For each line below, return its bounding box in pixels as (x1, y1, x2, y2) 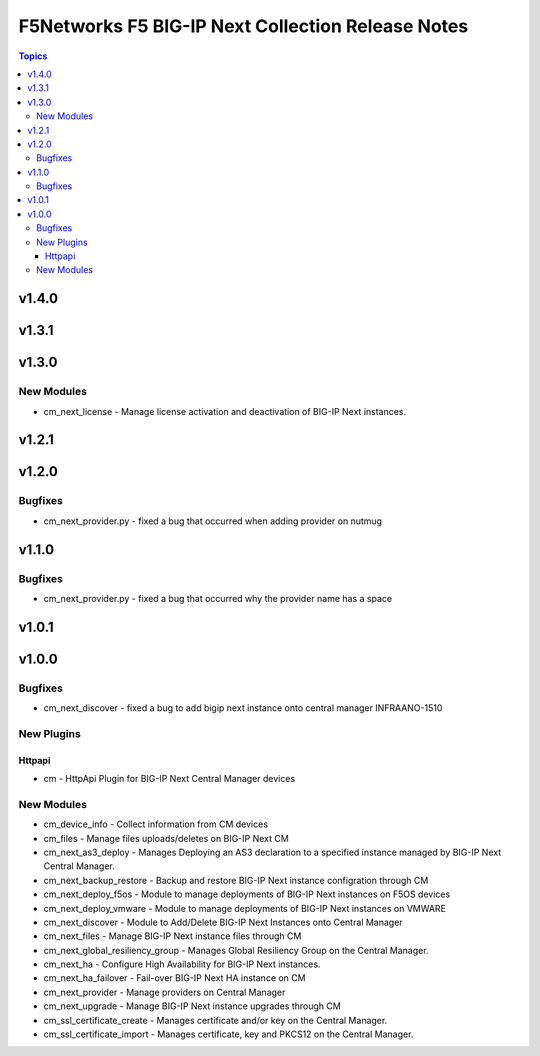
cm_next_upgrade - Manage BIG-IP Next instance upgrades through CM (43, 1000, 342, 1012)
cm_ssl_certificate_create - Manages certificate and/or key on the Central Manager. (43, 1014, 388, 1026)
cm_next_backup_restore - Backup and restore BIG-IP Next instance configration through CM (43, 874, 429, 886)
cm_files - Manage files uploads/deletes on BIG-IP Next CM (43, 832, 289, 844)
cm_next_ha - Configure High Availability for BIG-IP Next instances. (43, 958, 321, 970)
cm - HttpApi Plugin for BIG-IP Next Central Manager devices (43, 773, 296, 785)
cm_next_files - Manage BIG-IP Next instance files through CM (43, 930, 302, 942)
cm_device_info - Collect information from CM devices (43, 818, 269, 830)
